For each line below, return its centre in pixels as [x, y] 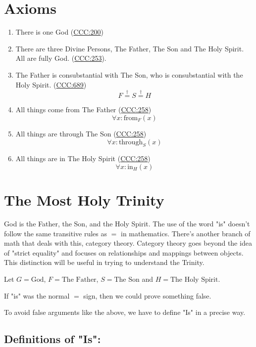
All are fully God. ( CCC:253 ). [61, 58]
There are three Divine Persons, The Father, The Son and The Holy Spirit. [130, 48]
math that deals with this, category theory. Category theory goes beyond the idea [128, 243]
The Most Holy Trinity [84, 200]
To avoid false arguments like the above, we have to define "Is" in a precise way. [125, 312]
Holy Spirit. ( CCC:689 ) [51, 84]
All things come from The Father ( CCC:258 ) [83, 109]
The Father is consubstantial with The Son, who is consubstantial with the [129, 74]
